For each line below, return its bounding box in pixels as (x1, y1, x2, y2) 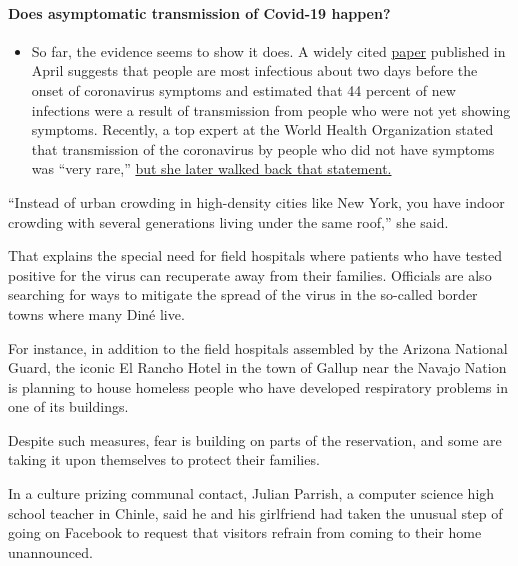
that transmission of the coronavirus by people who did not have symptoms (31, 138, 495, 159)
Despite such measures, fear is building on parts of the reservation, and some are (8, 429, 502, 450)
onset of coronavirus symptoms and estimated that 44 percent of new (31, 79, 456, 100)
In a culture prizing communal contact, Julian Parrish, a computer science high (8, 483, 495, 504)
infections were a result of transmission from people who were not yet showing (31, 99, 511, 120)
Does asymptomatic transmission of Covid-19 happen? (8, 2, 391, 23)
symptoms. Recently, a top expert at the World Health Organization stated (31, 119, 494, 140)
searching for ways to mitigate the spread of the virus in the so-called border (8, 284, 478, 305)
